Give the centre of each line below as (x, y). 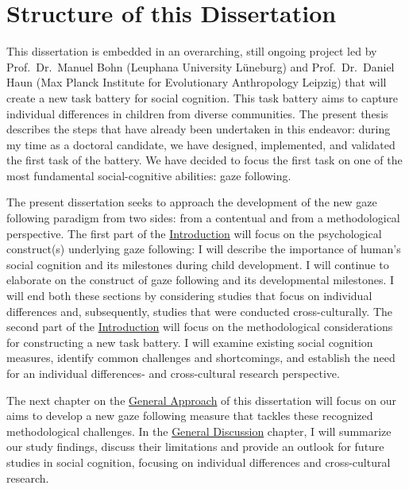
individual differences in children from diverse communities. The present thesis (197, 113)
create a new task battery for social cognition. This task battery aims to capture (202, 97)
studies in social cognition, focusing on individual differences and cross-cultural (199, 462)
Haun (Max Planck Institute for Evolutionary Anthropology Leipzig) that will (197, 82)
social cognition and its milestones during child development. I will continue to (198, 264)
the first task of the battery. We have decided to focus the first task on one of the (204, 160)
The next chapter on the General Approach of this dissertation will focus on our (202, 400)
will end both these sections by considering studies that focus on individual (189, 296)
